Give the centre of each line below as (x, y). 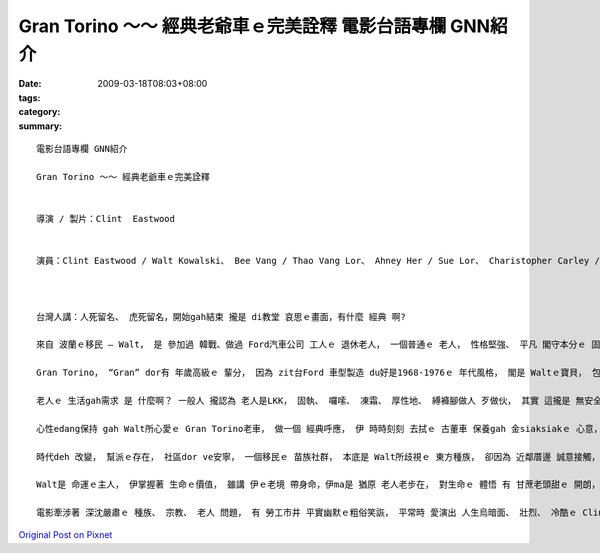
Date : (30, 84)
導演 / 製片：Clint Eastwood (105, 218)
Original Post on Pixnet (65, 535)
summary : (40, 126)
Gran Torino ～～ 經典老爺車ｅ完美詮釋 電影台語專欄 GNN (254, 26)
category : (39, 112)
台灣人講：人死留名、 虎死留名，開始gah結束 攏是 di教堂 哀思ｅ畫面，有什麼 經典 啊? (221, 316)
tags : (29, 97)
